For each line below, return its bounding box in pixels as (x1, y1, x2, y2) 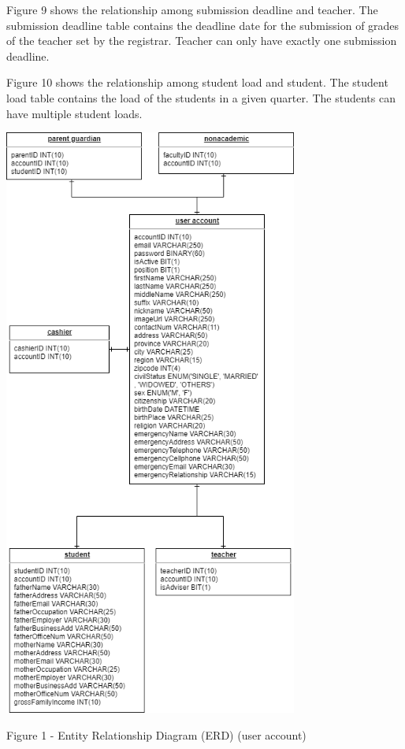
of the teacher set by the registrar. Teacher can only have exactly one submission (6, 32, 397, 49)
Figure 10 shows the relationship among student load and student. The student (6, 74, 388, 91)
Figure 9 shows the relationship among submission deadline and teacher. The (6, 2, 378, 17)
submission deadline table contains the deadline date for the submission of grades (6, 17, 399, 33)
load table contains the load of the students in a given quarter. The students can (6, 89, 396, 106)
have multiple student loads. (6, 105, 143, 121)
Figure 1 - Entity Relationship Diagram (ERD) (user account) (6, 726, 307, 743)
